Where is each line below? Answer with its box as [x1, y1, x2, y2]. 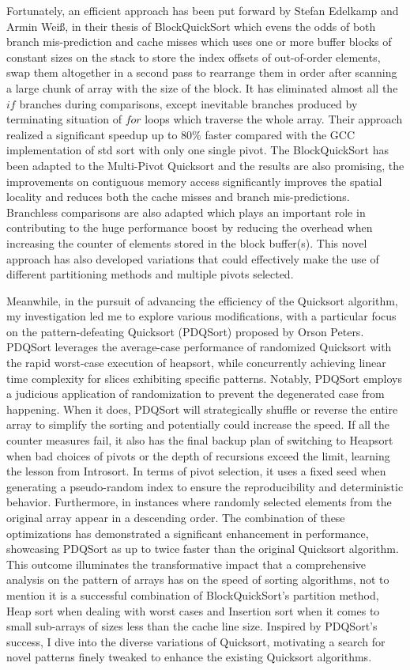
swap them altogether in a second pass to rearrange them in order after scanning [6, 64, 397, 81]
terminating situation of [6, 111, 122, 127]
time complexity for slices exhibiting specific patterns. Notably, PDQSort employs [6, 369, 403, 386]
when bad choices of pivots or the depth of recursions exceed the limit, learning [6, 447, 390, 464]
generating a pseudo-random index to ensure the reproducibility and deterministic [6, 478, 404, 494]
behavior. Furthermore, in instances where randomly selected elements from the [6, 494, 392, 510]
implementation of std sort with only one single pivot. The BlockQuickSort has [6, 142, 389, 158]
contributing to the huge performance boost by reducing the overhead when [6, 219, 373, 236]
